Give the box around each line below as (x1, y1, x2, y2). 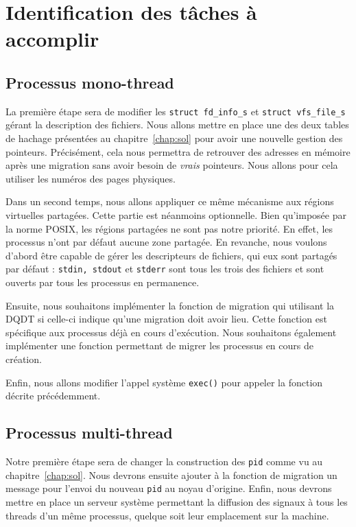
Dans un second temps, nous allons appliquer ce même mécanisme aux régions (5, 194, 334, 209)
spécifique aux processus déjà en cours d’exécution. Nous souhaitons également (5, 325, 337, 339)
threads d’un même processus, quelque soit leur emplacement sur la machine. (5, 508, 329, 522)
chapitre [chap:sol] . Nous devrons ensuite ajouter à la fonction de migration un (5, 467, 337, 482)
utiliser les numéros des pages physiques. (5, 171, 176, 185)
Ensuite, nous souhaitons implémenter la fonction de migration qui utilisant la (5, 298, 335, 312)
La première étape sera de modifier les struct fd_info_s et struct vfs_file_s (5, 104, 346, 118)
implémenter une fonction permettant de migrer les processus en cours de (5, 338, 313, 353)
